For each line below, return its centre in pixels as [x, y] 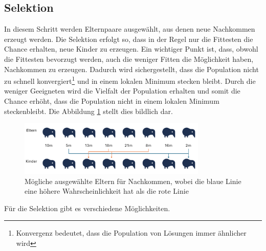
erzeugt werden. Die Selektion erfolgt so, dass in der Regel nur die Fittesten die [129, 39]
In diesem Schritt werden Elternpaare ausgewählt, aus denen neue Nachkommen [130, 29]
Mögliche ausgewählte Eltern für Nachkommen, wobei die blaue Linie [133, 181]
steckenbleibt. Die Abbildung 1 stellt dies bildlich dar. [88, 111]
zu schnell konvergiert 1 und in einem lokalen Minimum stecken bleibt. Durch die [130, 80]
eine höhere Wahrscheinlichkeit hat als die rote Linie [107, 191]
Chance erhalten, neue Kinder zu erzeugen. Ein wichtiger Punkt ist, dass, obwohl [131, 49]
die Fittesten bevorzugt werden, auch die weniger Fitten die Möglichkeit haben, [129, 59]
